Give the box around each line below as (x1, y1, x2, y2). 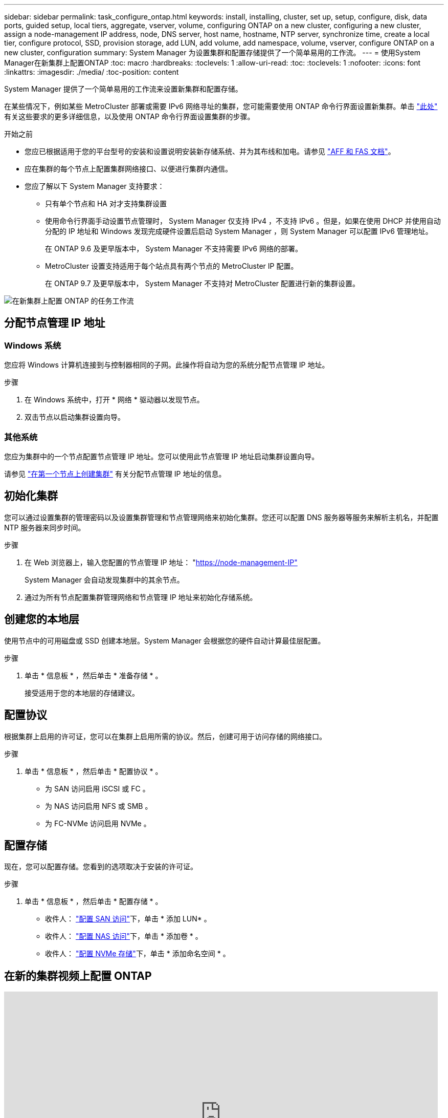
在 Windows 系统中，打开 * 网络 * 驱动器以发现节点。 (25, 395, 204, 404)
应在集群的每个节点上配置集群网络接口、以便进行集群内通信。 (25, 164, 232, 173)
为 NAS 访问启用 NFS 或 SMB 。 (45, 801, 152, 810)
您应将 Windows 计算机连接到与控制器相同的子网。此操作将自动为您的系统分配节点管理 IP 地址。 (4, 360, 329, 370)
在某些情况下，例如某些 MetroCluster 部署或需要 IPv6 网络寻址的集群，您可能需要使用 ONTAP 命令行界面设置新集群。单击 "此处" (4, 102, 438, 111)
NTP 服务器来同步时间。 (4, 523, 85, 532)
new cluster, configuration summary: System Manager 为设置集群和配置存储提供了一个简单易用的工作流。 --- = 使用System (4, 48, 420, 57)
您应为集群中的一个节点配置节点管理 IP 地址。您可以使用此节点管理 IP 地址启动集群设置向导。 (4, 451, 319, 461)
